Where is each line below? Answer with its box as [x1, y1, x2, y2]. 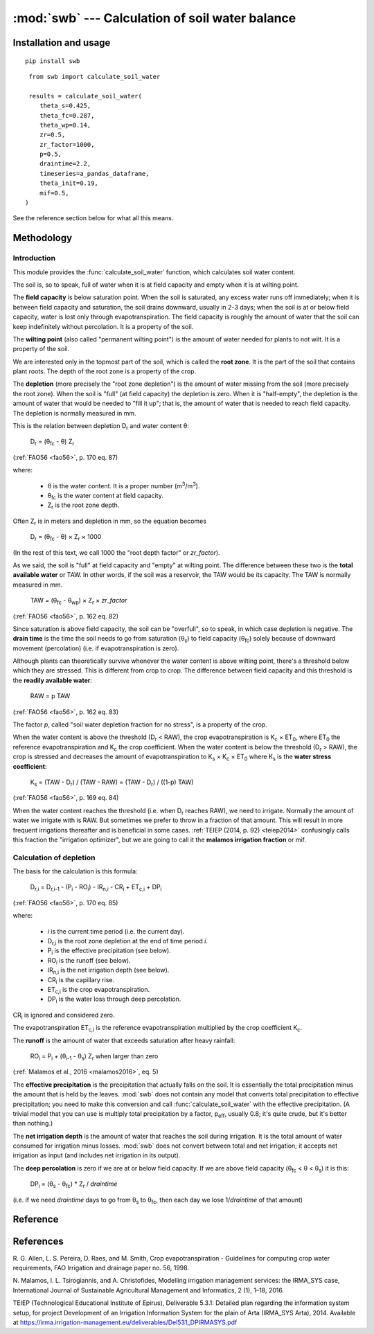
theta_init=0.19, [39, 179, 98, 187]
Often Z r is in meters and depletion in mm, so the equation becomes [12, 517, 207, 526]
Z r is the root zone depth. [47, 501, 120, 511]
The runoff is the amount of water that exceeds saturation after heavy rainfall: [12, 1036, 235, 1044]
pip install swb [25, 57, 80, 65]
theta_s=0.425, [39, 102, 91, 110]
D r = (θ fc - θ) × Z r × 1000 [30, 533, 102, 542]
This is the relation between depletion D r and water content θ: [12, 422, 190, 432]
